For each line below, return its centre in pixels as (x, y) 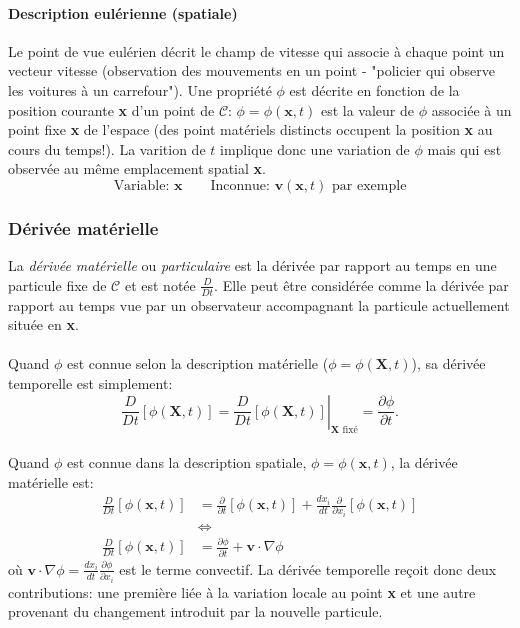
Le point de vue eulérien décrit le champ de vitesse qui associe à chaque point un (256, 50)
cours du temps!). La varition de (107, 148)
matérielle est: (51, 481)
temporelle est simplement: (90, 382)
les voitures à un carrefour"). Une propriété (140, 89)
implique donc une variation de (314, 148)
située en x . (43, 324)
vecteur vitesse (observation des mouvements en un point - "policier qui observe (251, 70)
